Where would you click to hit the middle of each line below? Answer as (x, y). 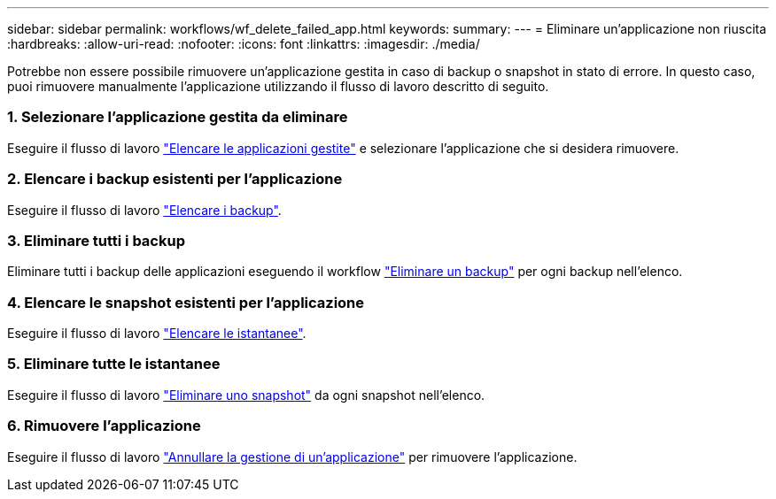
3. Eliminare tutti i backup (96, 240)
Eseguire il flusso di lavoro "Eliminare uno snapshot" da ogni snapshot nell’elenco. (246, 395)
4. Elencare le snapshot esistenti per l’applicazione (186, 302)
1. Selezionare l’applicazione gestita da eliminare (178, 117)
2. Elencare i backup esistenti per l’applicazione (175, 179)
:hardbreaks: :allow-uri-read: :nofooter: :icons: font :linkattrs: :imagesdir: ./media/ (244, 44)
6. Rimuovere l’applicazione (104, 426)
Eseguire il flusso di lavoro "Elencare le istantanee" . (157, 333)
